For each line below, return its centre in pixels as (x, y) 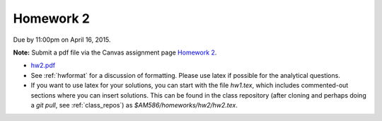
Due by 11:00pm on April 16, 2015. (62, 40)
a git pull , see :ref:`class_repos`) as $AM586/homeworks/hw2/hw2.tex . (134, 105)
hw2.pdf (43, 65)
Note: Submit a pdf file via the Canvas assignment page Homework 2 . (115, 52)
